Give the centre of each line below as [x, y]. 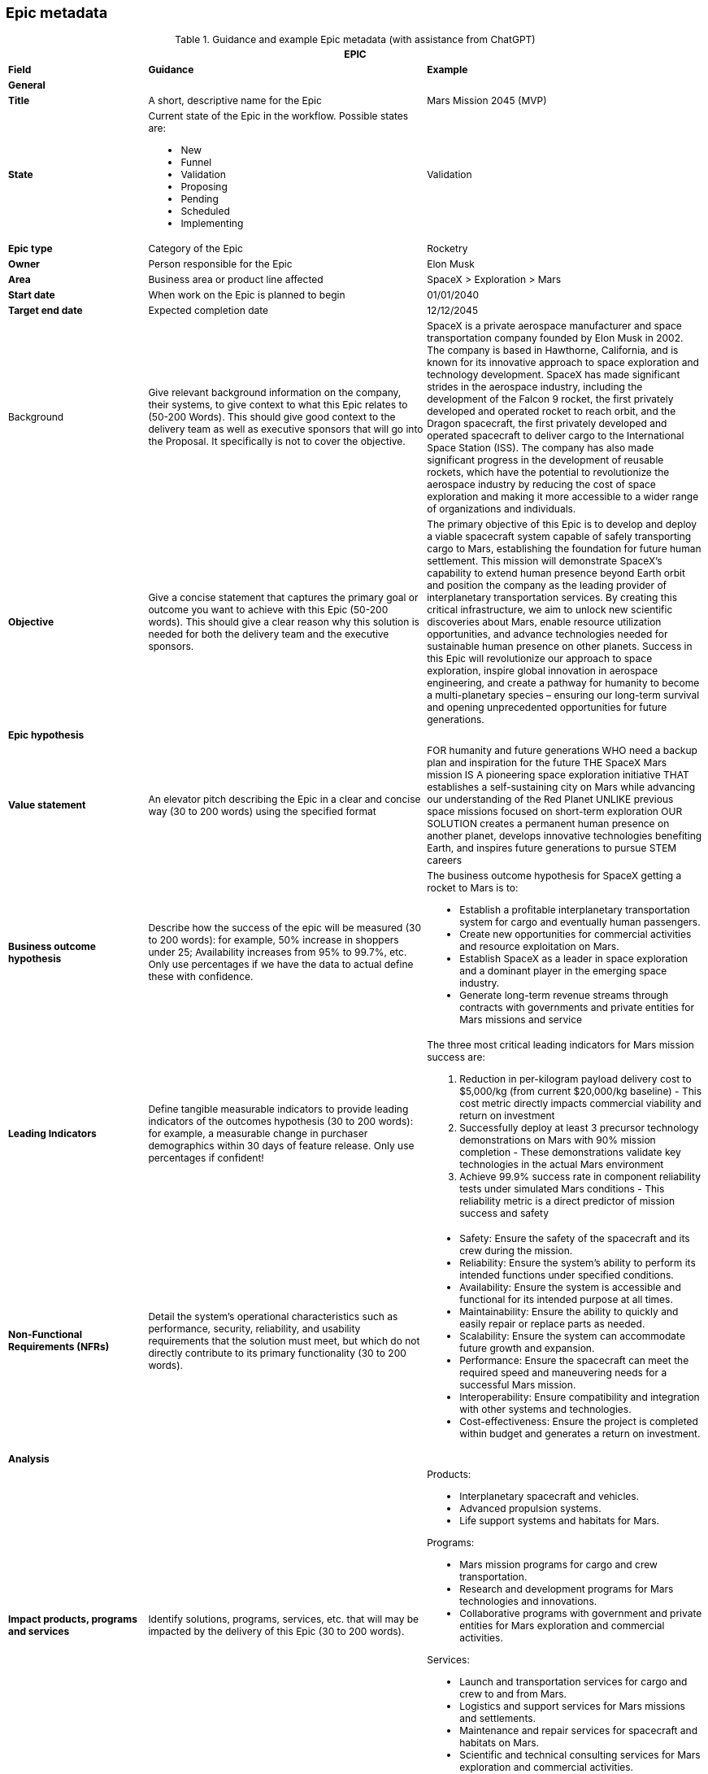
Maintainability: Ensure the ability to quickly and [569, 1311]
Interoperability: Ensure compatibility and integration [580, 1397]
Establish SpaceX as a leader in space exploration [574, 958]
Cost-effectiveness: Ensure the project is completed [579, 1421]
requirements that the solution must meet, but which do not [284, 1340]
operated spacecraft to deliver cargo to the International [556, 435]
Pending [200, 198]
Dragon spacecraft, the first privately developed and [547, 423]
